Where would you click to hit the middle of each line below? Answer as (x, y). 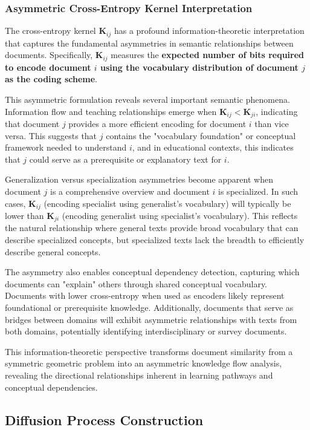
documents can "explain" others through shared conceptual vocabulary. (136, 283)
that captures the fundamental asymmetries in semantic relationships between (149, 43)
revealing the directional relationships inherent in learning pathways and (139, 375)
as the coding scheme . (51, 79)
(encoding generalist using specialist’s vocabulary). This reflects (180, 215)
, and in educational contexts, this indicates (213, 147)
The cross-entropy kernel (50, 31)
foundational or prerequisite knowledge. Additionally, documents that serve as (149, 307)
